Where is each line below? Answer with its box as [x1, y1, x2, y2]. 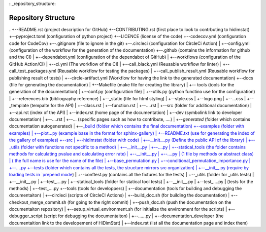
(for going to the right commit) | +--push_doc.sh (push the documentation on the [67, 199, 232, 205]
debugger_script [9, 213, 43, 219]
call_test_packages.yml [9, 68, 57, 74]
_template [9, 103, 29, 109]
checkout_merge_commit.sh [9, 199, 66, 205]
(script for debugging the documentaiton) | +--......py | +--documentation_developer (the [43, 213, 224, 219]
